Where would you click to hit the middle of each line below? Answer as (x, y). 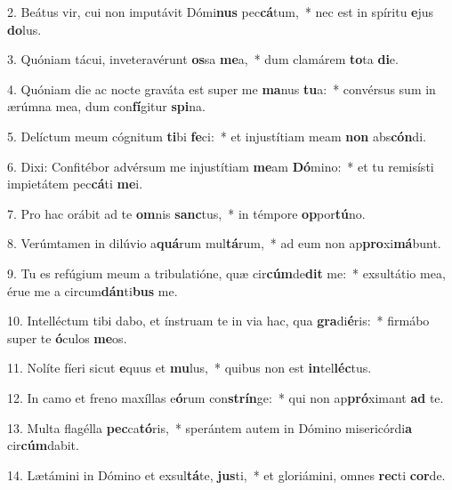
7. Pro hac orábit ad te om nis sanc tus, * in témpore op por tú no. (186, 213)
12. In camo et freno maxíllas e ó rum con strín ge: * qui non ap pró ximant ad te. (226, 397)
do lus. (24, 29)
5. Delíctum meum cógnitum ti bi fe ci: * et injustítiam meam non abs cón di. (217, 136)
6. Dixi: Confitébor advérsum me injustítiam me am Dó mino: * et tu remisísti (221, 166)
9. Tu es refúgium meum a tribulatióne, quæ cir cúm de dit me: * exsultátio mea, (226, 273)
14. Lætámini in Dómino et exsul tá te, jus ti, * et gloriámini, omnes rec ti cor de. (226, 474)
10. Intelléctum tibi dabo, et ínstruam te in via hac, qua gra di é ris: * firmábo (218, 321)
